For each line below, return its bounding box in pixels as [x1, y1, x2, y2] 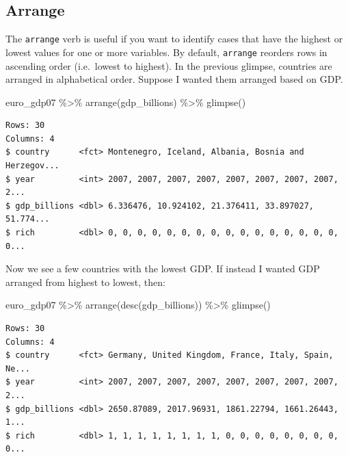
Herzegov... [5, 161, 59, 171]
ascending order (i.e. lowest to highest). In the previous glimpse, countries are [5, 58, 332, 73]
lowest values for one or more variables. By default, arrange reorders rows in [5, 44, 327, 59]
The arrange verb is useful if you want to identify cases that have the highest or [5, 31, 343, 46]
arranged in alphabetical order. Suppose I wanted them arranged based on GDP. [5, 72, 343, 86]
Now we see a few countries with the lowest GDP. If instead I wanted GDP [5, 261, 320, 276]
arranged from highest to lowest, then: [5, 274, 165, 289]
